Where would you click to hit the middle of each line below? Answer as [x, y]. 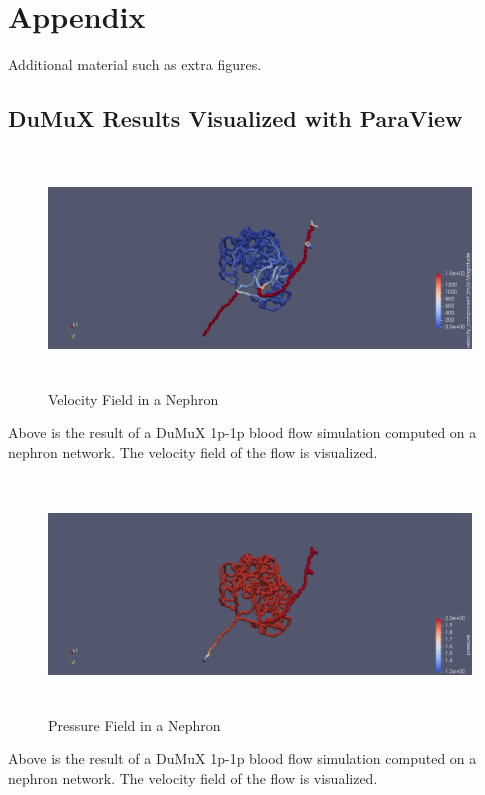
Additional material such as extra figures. [135, 64]
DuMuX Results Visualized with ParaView [235, 118]
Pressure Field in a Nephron [134, 724]
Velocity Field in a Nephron [133, 398]
